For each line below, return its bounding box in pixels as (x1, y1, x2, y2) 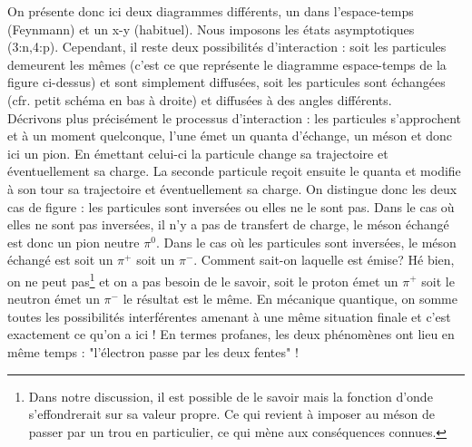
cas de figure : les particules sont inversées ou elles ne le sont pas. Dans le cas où (7, 197, 455, 216)
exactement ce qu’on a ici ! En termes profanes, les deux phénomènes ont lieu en (7, 325, 455, 344)
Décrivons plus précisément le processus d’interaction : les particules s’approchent (7, 108, 462, 127)
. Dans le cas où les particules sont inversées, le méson (155, 232, 457, 251)
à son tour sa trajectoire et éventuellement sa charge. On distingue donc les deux (7, 179, 457, 198)
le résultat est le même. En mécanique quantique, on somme (123, 289, 457, 308)
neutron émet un (7, 289, 100, 308)
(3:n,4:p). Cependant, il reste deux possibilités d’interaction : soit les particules (7, 37, 447, 56)
